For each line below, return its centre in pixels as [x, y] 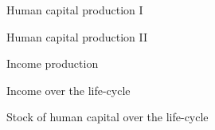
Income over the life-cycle [68, 90]
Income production [53, 63]
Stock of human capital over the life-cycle [107, 117]
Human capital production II [77, 36]
